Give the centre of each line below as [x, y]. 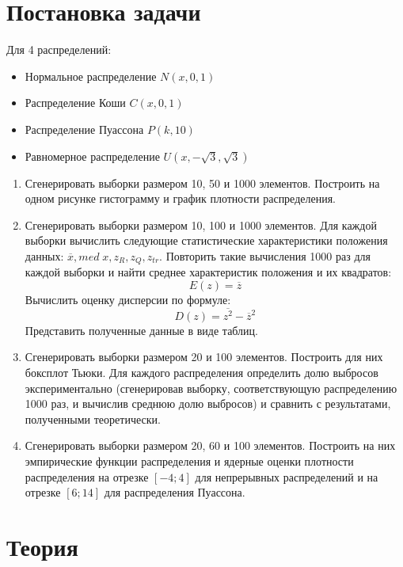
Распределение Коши [75, 103]
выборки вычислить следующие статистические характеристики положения [206, 240]
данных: [44, 255]
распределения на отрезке [87, 476]
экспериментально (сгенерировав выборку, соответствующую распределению [211, 388]
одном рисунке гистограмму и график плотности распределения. [181, 198]
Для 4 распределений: [59, 49]
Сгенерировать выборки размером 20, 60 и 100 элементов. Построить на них [210, 445]
